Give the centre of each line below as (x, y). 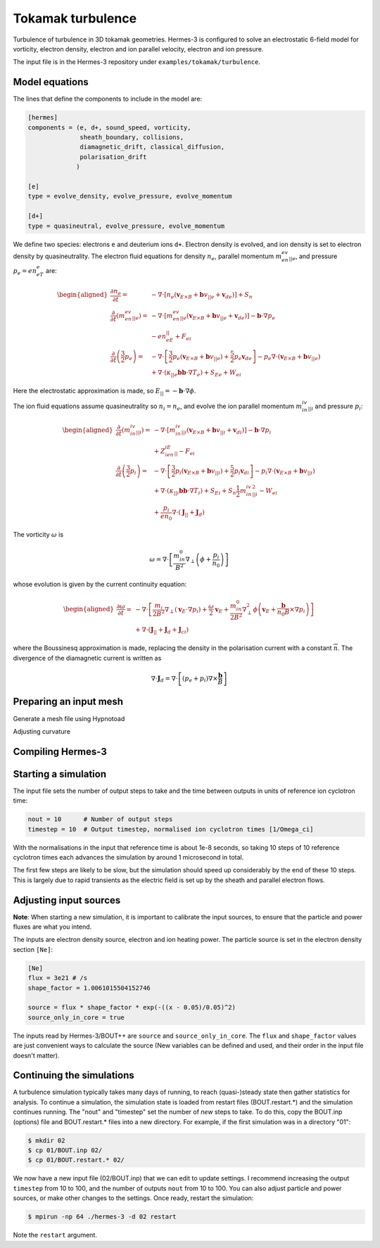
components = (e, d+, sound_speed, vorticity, (109, 127)
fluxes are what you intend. (52, 927)
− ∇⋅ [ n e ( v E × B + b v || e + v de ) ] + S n (202, 295)
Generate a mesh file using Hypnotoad (69, 718)
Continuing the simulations (74, 1075)
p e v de (243, 357)
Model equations (51, 82)
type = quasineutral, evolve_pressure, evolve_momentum (126, 226)
